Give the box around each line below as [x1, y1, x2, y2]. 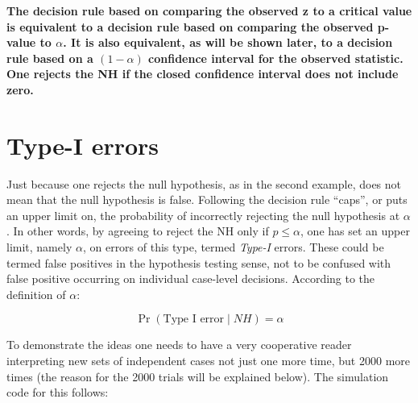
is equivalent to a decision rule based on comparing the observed [6, 18, 374, 35]
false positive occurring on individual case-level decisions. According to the [6, 270, 375, 287]
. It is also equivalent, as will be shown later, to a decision [63, 34, 393, 51]
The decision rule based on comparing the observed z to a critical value [6, 2, 412, 19]
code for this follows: [6, 384, 109, 401]
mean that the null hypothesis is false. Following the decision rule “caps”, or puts [6, 191, 408, 208]
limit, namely [6, 239, 72, 256]
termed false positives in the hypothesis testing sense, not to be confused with [6, 254, 391, 271]
